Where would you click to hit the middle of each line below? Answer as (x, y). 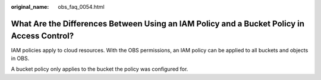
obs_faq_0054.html (81, 7)
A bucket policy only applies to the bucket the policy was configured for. (100, 69)
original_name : (30, 7)
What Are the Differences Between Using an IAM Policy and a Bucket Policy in (158, 24)
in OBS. (20, 58)
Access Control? (43, 36)
